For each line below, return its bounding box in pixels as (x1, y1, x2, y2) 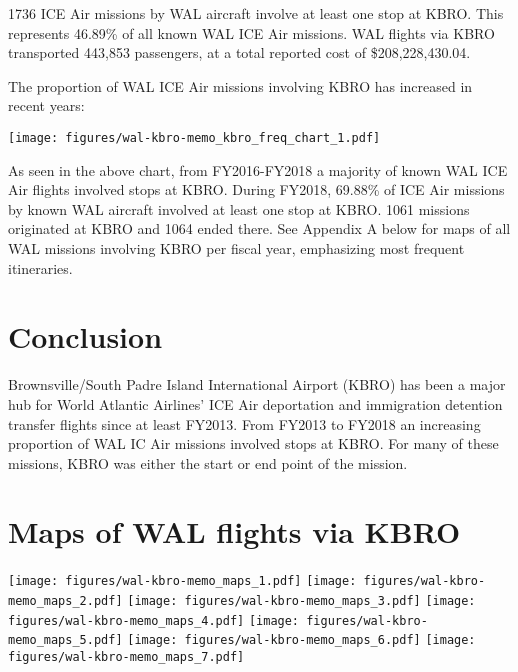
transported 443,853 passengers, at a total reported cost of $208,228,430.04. (8, 42, 471, 63)
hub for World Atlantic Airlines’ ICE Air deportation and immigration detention (8, 393, 503, 414)
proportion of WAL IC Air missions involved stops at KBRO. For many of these (8, 433, 499, 454)
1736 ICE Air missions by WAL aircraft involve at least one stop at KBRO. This (8, 3, 504, 23)
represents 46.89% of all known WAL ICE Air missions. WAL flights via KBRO (8, 22, 495, 43)
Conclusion (8, 316, 163, 357)
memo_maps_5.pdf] (8, 633, 123, 648)
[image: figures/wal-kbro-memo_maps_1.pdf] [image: (8, 574, 357, 589)
